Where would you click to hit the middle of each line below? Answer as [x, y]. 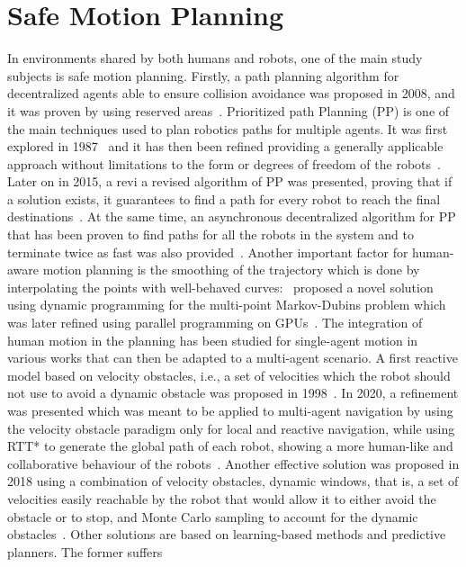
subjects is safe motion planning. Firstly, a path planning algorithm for [203, 75]
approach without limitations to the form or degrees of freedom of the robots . [224, 163]
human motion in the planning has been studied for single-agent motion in [213, 340]
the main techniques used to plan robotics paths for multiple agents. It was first [228, 128]
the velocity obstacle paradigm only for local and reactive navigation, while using [231, 428]
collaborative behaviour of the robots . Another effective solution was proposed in [233, 463]
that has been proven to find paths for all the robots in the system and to [211, 234]
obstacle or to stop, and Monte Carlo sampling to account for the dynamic [213, 516]
